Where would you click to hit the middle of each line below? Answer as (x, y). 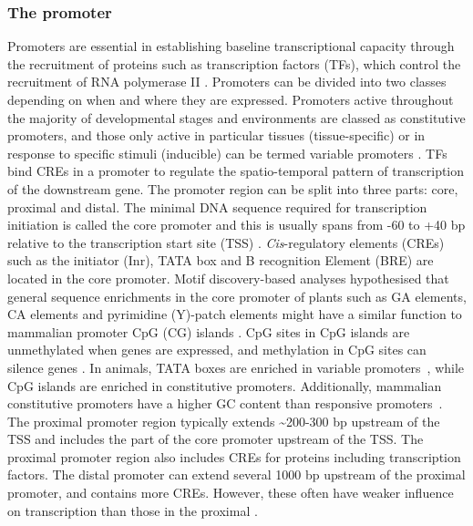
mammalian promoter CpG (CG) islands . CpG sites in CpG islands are (209, 331)
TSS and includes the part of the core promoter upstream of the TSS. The (216, 439)
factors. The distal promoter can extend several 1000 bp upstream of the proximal (236, 474)
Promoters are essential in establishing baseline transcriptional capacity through (231, 46)
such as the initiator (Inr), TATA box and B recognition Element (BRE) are (221, 260)
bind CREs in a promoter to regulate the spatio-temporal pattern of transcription (236, 171)
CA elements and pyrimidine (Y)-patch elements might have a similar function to (235, 314)
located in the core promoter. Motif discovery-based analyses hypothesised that (228, 278)
